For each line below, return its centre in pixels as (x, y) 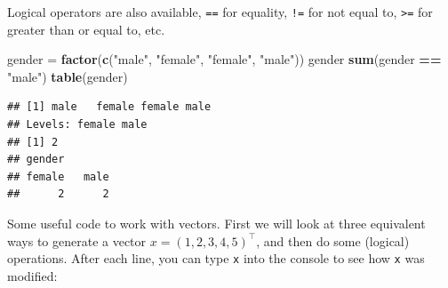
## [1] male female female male (109, 107)
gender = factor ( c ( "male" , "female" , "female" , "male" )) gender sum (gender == (224, 59)
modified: (32, 275)
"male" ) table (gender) (68, 76)
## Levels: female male (77, 125)
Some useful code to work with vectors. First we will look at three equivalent (216, 223)
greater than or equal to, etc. (86, 29)
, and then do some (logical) (333, 240)
